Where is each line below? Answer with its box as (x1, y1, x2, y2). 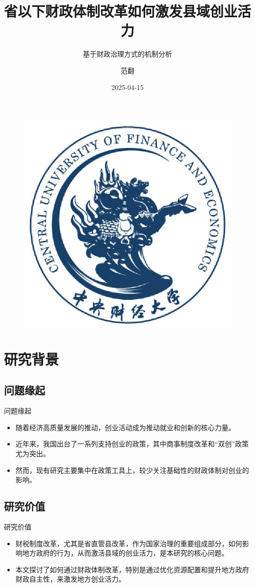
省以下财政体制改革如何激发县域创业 (4, 1, 238, 21)
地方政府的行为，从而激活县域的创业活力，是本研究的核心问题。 (22, 548, 229, 558)
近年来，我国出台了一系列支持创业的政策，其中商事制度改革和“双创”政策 (15, 439, 249, 449)
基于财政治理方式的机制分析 (83, 49, 172, 59)
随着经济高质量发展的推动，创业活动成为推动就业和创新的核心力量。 (15, 422, 235, 432)
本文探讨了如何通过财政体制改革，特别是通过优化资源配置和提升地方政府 (15, 564, 249, 574)
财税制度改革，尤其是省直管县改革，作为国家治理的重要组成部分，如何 (15, 538, 242, 548)
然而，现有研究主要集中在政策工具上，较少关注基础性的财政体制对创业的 (15, 465, 249, 475)
